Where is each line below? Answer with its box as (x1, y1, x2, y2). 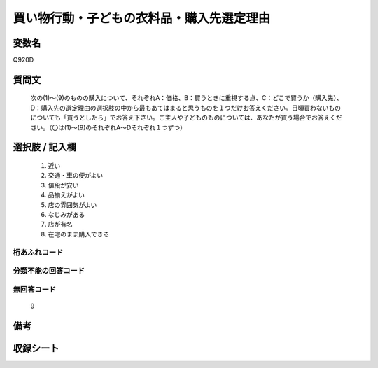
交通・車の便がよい (48, 171, 104, 180)
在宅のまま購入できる (48, 229, 110, 238)
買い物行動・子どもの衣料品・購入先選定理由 (13, 10, 271, 26)
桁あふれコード (13, 247, 64, 257)
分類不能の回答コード (13, 266, 85, 276)
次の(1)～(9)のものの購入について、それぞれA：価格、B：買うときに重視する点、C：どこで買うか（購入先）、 (30, 94, 343, 102)
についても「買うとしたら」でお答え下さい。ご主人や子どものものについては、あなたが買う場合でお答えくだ (30, 113, 342, 122)
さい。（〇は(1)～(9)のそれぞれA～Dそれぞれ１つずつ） (30, 123, 187, 132)
